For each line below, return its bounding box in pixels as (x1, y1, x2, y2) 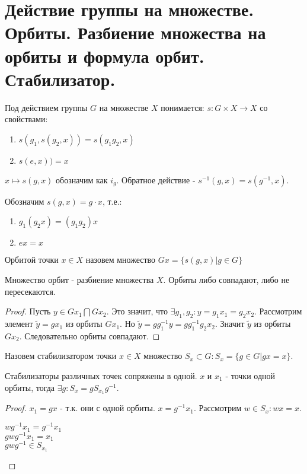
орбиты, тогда (5, 381, 55, 393)
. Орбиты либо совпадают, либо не (163, 273, 290, 286)
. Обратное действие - (116, 173, 196, 186)
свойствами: (5, 113, 48, 125)
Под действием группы (5, 101, 88, 113)
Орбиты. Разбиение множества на (5, 20, 266, 44)
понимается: (161, 101, 204, 113)
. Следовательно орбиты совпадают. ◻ (19, 329, 160, 342)
